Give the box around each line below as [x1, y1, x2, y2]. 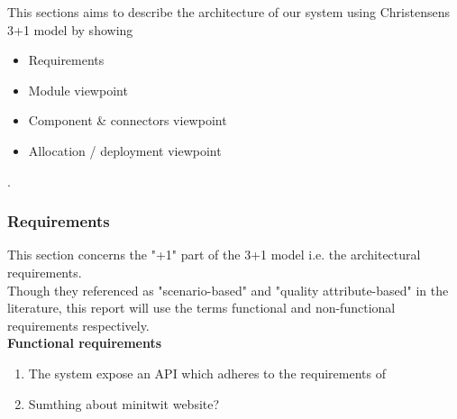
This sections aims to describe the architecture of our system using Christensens [7, 3, 450, 21]
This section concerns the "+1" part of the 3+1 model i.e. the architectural [7, 245, 421, 264]
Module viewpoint [28, 80, 128, 99]
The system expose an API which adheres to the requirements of [28, 363, 386, 382]
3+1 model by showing [7, 20, 133, 39]
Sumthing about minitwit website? [28, 394, 220, 413]
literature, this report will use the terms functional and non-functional [7, 298, 396, 317]
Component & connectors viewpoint [28, 111, 227, 130]
